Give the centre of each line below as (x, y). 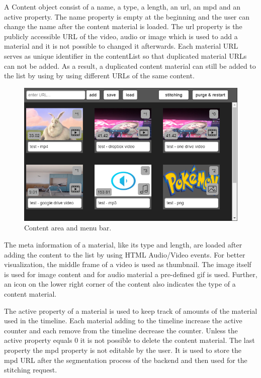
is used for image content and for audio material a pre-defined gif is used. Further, (131, 274)
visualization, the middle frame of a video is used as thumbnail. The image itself (128, 264)
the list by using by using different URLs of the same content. (99, 76)
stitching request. (31, 370)
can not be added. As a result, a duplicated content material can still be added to (130, 66)
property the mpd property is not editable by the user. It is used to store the (123, 350)
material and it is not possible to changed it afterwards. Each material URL (121, 46)
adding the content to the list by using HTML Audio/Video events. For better (125, 254)
